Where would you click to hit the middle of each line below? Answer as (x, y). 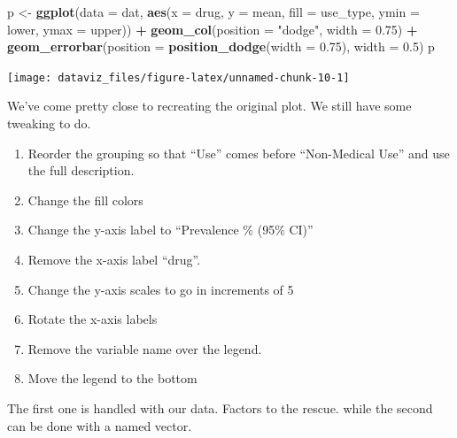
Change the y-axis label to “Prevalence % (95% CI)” (170, 230)
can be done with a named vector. (100, 425)
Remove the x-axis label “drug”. (114, 259)
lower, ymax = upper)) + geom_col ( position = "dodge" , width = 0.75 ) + (213, 29)
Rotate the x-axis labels (93, 319)
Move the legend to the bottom (112, 378)
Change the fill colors (85, 200)
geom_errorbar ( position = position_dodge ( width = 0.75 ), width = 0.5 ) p (221, 46)
